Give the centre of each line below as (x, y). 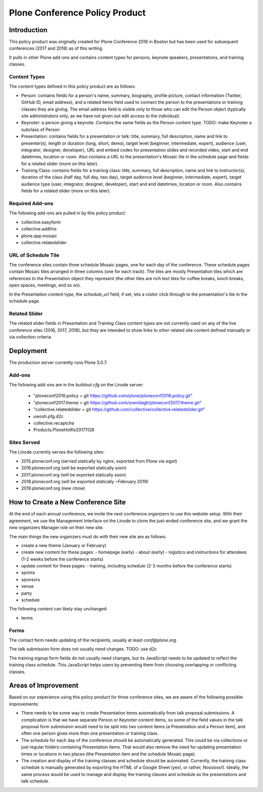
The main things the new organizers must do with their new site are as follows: (88, 536)
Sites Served (24, 442)
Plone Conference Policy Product (77, 13)
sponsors (31, 579)
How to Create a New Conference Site (67, 502)
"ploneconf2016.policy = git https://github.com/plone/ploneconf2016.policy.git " (113, 396)
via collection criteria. (31, 337)
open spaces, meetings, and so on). (45, 285)
